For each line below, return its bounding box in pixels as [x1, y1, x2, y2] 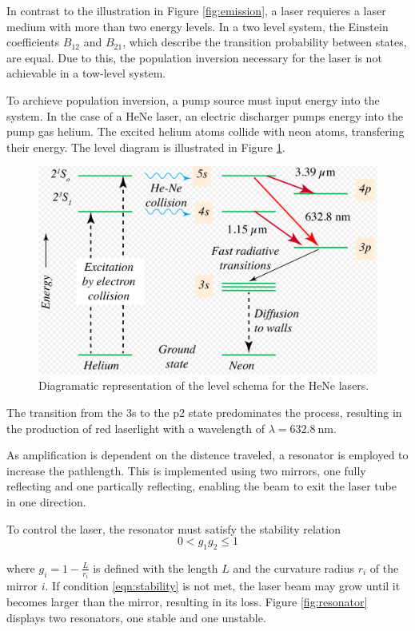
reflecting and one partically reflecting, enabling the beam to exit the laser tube [6, 478, 397, 494]
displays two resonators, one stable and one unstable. [6, 609, 266, 625]
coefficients [6, 34, 60, 50]
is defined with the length [93, 559, 218, 576]
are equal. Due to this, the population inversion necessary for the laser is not [6, 49, 382, 65]
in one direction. [6, 493, 86, 510]
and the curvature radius [233, 559, 354, 576]
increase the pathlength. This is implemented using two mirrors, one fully [6, 462, 366, 478]
